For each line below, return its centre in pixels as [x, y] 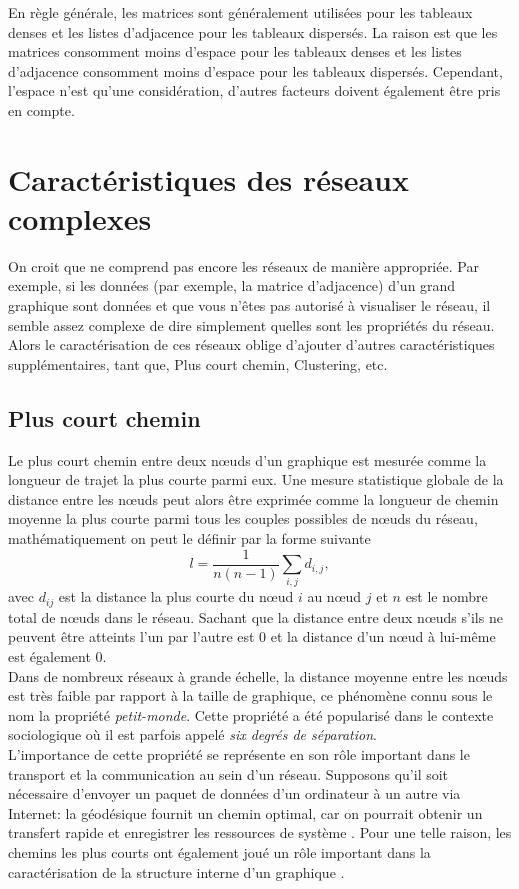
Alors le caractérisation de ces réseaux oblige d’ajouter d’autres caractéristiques [251, 344]
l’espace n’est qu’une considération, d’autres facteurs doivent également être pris [254, 90]
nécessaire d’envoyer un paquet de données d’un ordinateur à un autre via [234, 793]
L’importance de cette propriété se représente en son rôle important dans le [239, 754]
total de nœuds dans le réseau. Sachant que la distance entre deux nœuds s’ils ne [255, 616]
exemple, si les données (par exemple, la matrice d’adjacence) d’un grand [232, 285]
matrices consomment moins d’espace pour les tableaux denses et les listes [235, 51]
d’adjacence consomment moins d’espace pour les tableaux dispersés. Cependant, [255, 70]
